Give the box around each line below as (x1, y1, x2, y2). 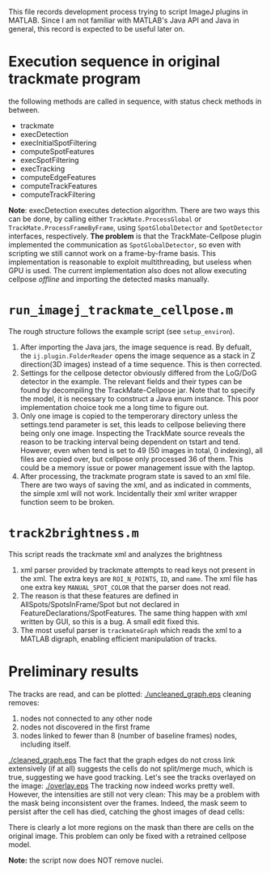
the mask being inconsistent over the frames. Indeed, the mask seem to (8, 798, 248, 807)
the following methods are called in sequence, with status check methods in (8, 96, 262, 106)
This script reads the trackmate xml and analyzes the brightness (8, 549, 222, 558)
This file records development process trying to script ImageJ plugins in (8, 7, 248, 16)
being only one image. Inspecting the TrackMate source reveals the (19, 428, 245, 438)
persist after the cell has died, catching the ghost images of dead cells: (8, 807, 245, 816)
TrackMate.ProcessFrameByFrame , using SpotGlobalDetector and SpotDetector (8, 222, 263, 232)
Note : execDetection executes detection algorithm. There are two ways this (8, 205, 260, 215)
